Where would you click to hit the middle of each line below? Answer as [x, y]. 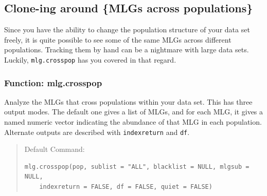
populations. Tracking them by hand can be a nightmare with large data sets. [127, 50]
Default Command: [55, 149]
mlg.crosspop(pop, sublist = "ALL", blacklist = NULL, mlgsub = [137, 166]
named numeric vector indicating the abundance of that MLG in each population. [133, 122]
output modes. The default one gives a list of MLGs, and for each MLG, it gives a [134, 112]
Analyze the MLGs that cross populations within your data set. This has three [128, 101]
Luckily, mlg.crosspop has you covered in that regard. [90, 59]
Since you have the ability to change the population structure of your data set [127, 30]
